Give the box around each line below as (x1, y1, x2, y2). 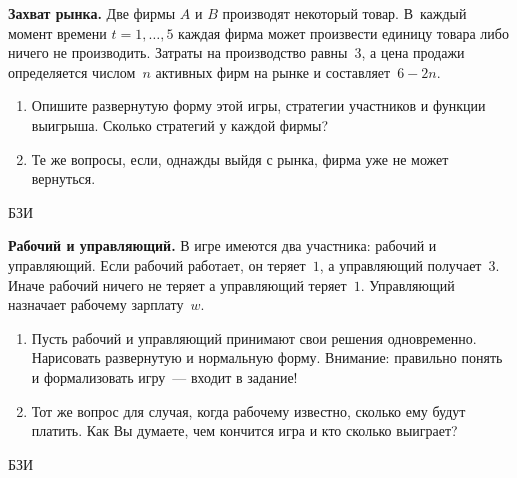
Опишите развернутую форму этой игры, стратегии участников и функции (31, 95, 486, 116)
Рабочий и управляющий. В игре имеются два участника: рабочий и (8, 235, 437, 256)
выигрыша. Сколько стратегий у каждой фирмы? (31, 114, 329, 135)
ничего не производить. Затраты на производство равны (8, 42, 348, 63)
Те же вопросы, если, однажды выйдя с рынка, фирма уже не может (31, 148, 449, 169)
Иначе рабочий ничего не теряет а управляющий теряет (8, 274, 347, 295)
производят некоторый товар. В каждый (222, 3, 467, 23)
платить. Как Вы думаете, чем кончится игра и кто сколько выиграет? (31, 420, 458, 441)
